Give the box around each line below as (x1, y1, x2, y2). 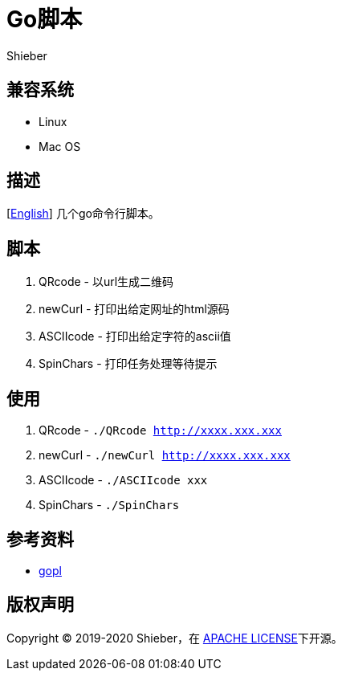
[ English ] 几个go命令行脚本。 (6, 206, 160, 221)
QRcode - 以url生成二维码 (39, 275, 174, 289)
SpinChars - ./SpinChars (39, 498, 180, 512)
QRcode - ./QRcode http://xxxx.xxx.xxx (39, 423, 282, 438)
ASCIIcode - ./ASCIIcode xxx (39, 473, 208, 487)
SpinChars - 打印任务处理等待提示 (39, 357, 218, 371)
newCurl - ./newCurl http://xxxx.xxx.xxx (39, 448, 291, 463)
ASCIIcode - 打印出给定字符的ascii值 (39, 329, 231, 344)
